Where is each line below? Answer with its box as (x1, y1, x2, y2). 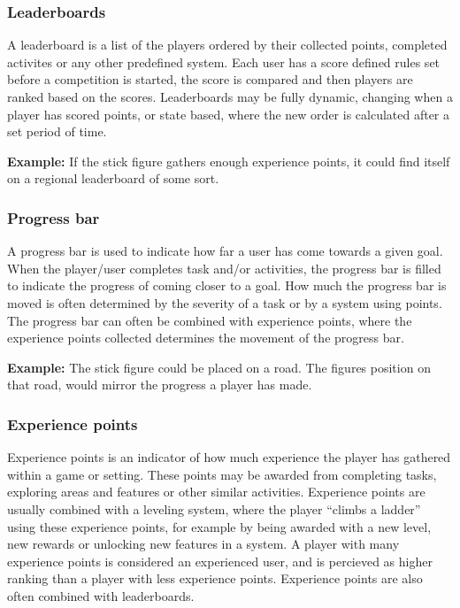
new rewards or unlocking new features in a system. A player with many (7, 535, 400, 553)
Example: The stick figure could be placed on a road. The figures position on (7, 358, 431, 376)
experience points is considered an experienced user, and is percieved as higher (7, 551, 433, 570)
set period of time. (7, 122, 107, 141)
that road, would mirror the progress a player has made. (7, 375, 312, 394)
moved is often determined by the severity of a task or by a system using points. (7, 293, 442, 312)
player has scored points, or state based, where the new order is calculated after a (7, 104, 450, 123)
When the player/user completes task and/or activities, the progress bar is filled (7, 258, 441, 277)
